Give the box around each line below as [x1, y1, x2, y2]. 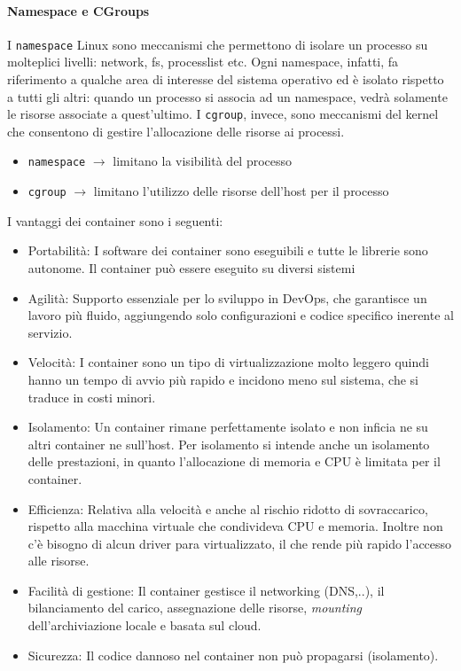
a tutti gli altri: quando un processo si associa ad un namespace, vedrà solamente [7, 87, 448, 105]
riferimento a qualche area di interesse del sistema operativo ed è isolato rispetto [7, 70, 444, 89]
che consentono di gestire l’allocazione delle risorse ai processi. [7, 121, 345, 140]
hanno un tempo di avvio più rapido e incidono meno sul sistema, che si [27, 370, 418, 388]
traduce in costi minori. [27, 387, 156, 406]
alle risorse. [27, 551, 90, 570]
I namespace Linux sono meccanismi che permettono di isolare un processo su [7, 35, 428, 53]
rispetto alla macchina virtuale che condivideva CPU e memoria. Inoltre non [27, 517, 443, 535]
